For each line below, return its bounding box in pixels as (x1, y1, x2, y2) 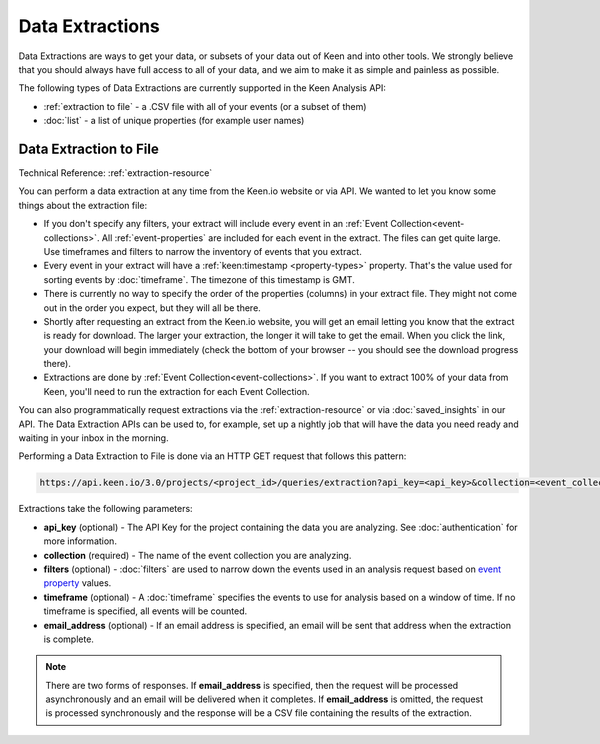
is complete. (43, 633, 95, 645)
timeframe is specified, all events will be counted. (43, 605, 248, 617)
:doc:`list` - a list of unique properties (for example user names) (43, 115, 305, 127)
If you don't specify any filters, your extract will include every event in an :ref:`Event (43, 218, 389, 230)
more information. (43, 535, 117, 547)
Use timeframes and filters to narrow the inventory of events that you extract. (43, 245, 362, 257)
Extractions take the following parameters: (18, 503, 194, 515)
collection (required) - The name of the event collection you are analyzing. (43, 549, 352, 561)
